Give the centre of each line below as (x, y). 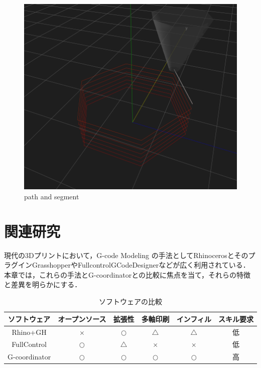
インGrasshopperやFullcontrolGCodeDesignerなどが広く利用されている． (134, 265)
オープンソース (82, 319)
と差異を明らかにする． (43, 284)
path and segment (52, 196)
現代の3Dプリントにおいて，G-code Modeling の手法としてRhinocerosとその (126, 255)
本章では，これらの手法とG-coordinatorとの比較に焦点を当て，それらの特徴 (127, 274)
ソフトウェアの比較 (130, 301)
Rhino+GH (29, 332)
